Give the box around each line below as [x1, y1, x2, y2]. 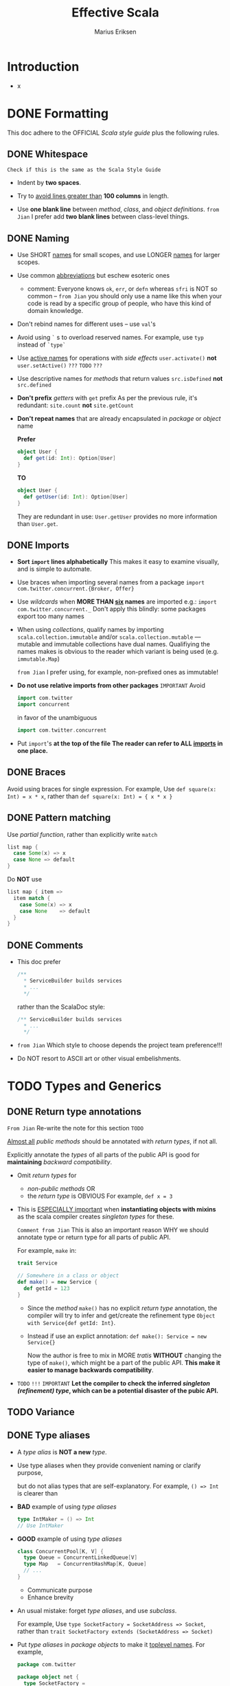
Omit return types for [16, 1171, 77, 1180]
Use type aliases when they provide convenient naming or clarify [16, 1461, 201, 1469]
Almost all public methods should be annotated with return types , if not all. [7, 1137, 218, 1146]
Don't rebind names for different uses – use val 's [16, 320, 156, 328]
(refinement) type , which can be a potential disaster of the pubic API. [16, 1386, 218, 1394]
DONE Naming [7, 232, 70, 244]
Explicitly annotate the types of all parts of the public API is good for [7, 1150, 200, 1159]
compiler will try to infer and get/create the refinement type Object [27, 1311, 216, 1320]
